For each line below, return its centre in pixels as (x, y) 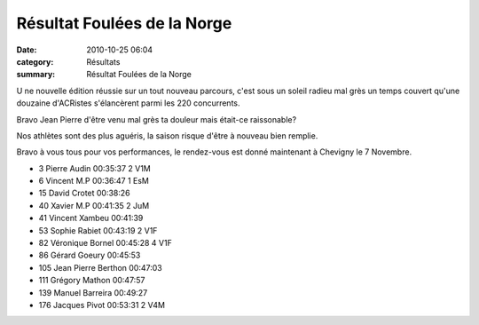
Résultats (103, 61)
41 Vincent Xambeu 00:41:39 (91, 218)
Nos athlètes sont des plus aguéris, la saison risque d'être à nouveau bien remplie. (167, 135)
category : (35, 61)
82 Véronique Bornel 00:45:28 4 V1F (105, 243)
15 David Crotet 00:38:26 (84, 193)
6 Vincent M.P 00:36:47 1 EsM (94, 181)
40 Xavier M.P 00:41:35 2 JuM (94, 205)
